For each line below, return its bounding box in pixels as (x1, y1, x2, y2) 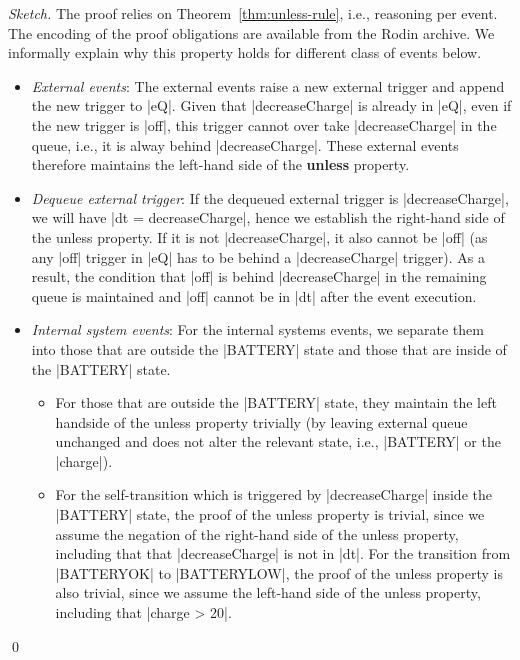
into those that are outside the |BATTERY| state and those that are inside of (31, 338, 507, 359)
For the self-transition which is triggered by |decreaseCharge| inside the (55, 484, 492, 505)
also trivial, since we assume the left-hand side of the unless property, (55, 582, 481, 603)
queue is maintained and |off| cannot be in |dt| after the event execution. (31, 285, 477, 306)
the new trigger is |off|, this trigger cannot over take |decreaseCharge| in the (31, 114, 497, 135)
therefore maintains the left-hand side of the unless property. (31, 154, 410, 175)
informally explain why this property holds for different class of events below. (8, 42, 482, 63)
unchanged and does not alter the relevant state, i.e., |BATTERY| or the (55, 431, 501, 452)
